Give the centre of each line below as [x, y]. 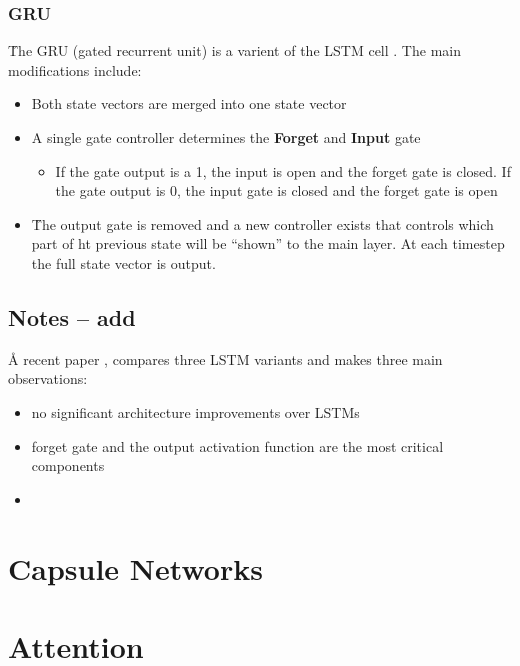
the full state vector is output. [123, 262]
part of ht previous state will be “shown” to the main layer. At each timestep [268, 243]
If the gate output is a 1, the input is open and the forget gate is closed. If [283, 170]
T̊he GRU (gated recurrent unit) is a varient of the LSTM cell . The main [234, 50]
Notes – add [72, 316]
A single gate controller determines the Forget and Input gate [226, 137]
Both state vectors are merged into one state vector [189, 103]
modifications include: [75, 69]
